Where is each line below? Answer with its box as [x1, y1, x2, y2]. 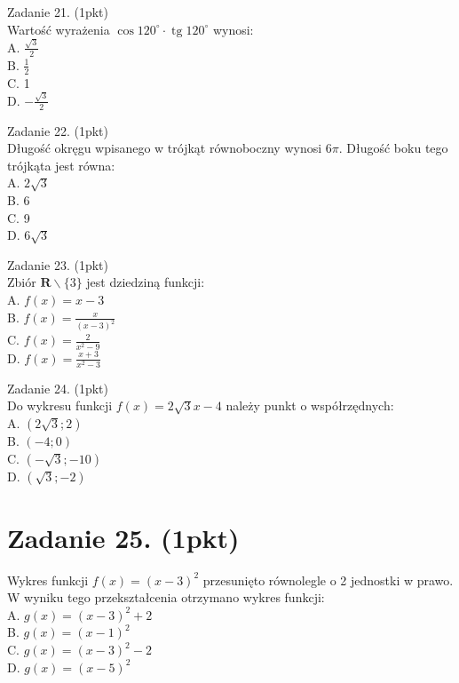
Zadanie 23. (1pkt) [7, 255, 108, 274]
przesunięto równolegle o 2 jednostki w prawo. [202, 570, 454, 589]
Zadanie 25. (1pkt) [7, 519, 240, 555]
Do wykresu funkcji [7, 396, 113, 415]
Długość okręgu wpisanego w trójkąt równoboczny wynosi [7, 139, 322, 157]
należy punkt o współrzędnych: [226, 396, 394, 415]
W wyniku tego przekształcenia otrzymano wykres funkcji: [7, 588, 325, 607]
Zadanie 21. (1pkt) [7, 3, 108, 20]
